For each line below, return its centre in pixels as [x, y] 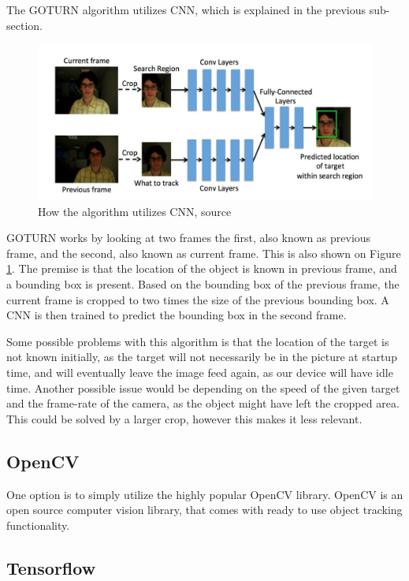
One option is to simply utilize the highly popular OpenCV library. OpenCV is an [205, 494]
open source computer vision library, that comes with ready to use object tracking [204, 510]
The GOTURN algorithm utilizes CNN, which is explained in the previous [186, 9]
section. [24, 25]
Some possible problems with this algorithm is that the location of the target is [198, 341]
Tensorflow [51, 567]
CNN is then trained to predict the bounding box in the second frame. [177, 315]
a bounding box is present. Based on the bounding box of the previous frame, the [203, 284]
